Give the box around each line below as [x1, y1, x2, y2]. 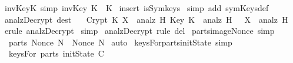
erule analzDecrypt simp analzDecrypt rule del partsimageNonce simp [4, 24, 275, 37]
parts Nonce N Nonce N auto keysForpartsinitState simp [8, 36, 232, 48]
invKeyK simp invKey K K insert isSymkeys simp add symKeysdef [4, 2, 269, 13]
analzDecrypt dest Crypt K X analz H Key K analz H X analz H [4, 13, 288, 25]
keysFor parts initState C [8, 47, 104, 60]
